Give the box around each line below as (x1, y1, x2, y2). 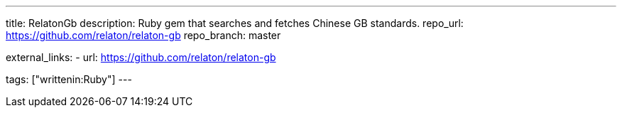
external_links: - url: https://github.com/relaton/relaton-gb (6, 51, 276, 63)
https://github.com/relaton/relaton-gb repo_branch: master (6, 29, 281, 41)
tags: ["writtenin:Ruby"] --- (6, 73, 132, 85)
